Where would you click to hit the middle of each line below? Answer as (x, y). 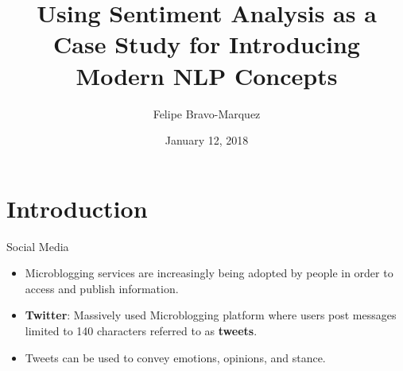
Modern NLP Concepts (207, 75)
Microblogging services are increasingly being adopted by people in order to (209, 273)
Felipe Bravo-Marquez (207, 113)
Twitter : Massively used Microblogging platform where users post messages (211, 315)
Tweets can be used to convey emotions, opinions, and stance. (175, 357)
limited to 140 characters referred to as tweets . (141, 330)
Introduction (77, 208)
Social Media (38, 246)
